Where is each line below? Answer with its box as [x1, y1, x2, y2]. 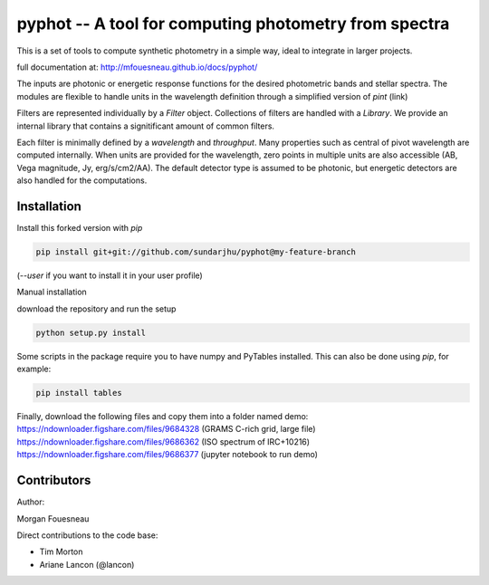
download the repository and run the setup [16, 303, 177, 314]
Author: [16, 496, 45, 507]
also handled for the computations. [16, 175, 148, 186]
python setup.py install [35, 327, 147, 338]
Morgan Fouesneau [16, 513, 90, 524]
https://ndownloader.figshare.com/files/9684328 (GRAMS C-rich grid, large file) [16, 424, 316, 435]
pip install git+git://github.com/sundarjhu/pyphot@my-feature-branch [35, 246, 357, 257]
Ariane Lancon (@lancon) [39, 559, 135, 570]
